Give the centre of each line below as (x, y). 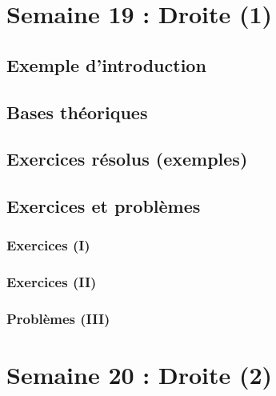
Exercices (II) (52, 282)
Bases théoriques (77, 112)
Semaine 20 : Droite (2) (140, 375)
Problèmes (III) (58, 319)
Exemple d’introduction (106, 64)
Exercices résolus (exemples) (127, 159)
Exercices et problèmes (104, 206)
